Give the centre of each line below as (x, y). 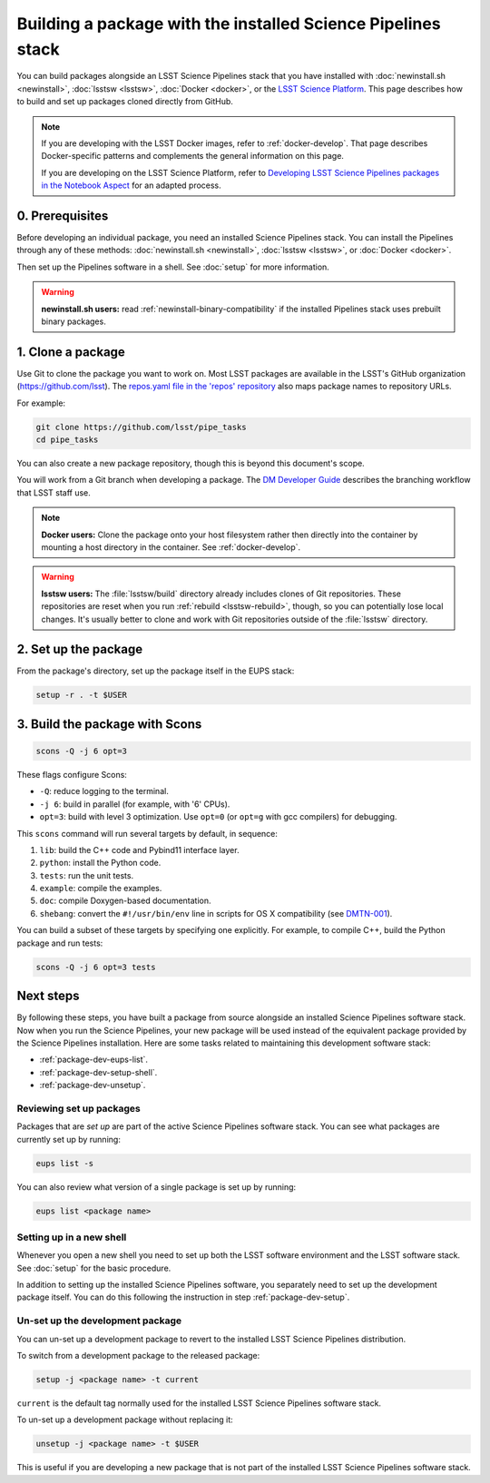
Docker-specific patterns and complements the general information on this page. (193, 156)
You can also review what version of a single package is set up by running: (157, 1187)
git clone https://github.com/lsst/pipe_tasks (141, 427)
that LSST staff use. (54, 492)
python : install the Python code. (100, 863)
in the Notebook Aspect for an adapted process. (131, 185)
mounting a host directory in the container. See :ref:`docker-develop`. (171, 547)
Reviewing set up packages (78, 1108)
